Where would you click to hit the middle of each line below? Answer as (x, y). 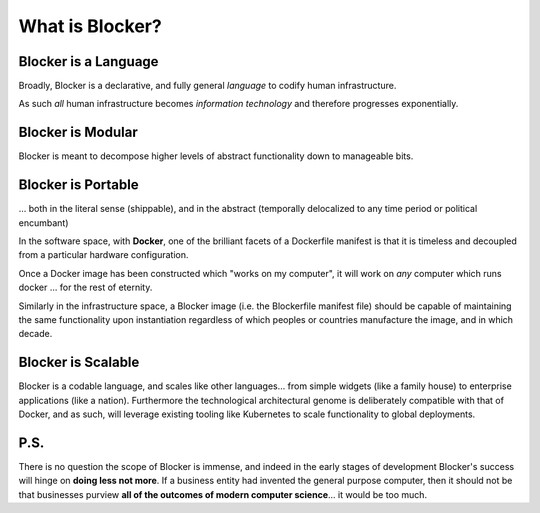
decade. (35, 334)
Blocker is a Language (88, 61)
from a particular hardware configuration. (103, 255)
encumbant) (43, 222)
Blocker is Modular (78, 132)
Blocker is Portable (78, 185)
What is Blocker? (90, 26)
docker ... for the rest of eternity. (85, 287)
